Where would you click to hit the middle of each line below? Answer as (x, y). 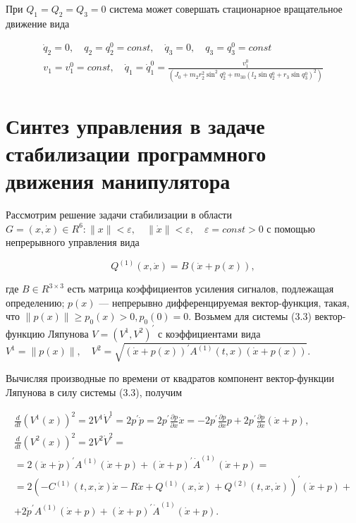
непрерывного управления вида (73, 242)
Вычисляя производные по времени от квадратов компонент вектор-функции (170, 378)
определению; (35, 302)
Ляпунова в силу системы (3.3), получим (94, 392)
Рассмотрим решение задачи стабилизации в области (119, 215)
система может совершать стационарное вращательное (226, 8)
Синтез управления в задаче (135, 125)
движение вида (38, 23)
